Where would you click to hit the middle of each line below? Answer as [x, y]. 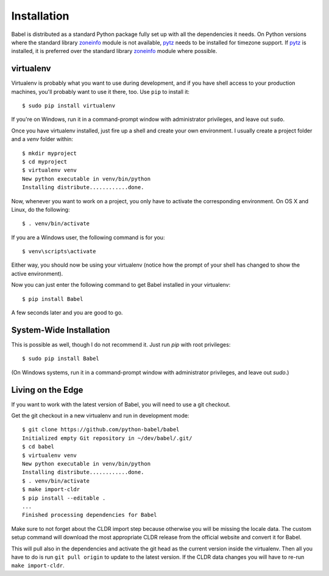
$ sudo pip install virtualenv [69, 106]
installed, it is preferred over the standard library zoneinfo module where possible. [114, 51]
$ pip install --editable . [64, 498]
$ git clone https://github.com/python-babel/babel [101, 430]
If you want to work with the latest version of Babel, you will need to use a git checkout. [121, 404]
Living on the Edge [47, 390]
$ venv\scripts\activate [59, 251]
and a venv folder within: [42, 139]
